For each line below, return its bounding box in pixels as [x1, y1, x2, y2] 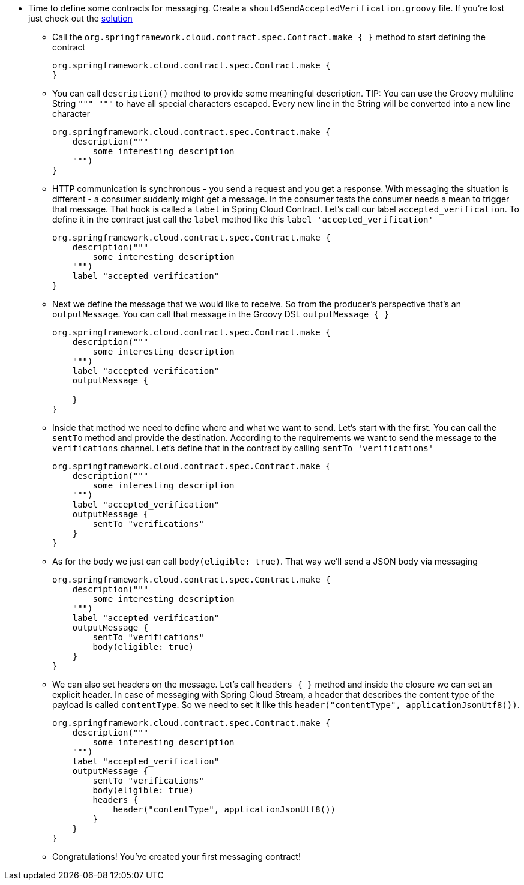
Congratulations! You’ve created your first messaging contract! [52, 851, 301, 862]
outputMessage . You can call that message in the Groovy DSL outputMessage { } [52, 309, 389, 319]
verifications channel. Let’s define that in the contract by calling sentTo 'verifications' [52, 443, 434, 453]
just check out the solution [28, 13, 133, 23]
